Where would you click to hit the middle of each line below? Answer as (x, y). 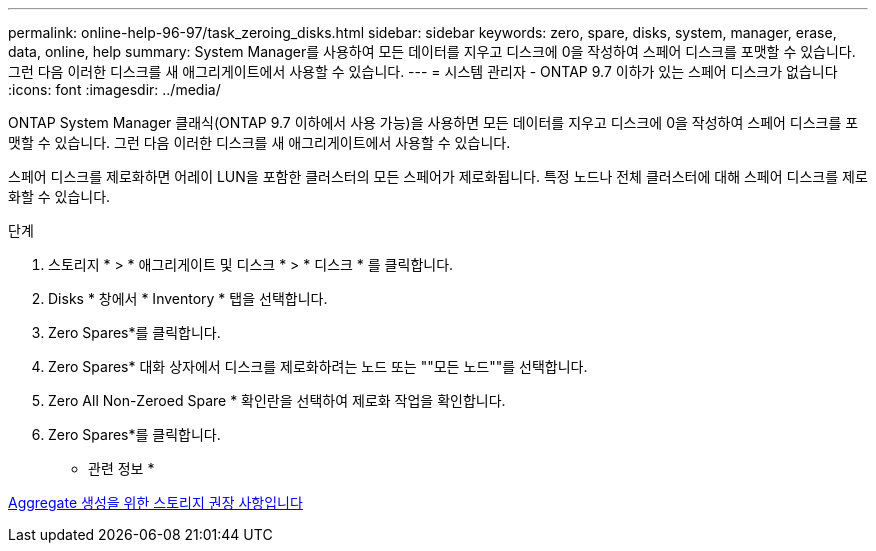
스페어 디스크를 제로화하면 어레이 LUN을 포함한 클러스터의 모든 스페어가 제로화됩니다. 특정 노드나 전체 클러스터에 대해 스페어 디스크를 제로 (438, 176)
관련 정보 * (121, 468)
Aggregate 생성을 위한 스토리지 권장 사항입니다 (155, 502)
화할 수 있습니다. (59, 196)
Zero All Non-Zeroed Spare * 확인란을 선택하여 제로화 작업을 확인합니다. (277, 400)
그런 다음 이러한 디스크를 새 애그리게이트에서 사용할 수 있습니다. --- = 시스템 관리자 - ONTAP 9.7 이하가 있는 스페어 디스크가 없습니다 (423, 71)
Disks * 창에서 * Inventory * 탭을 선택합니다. (188, 298)
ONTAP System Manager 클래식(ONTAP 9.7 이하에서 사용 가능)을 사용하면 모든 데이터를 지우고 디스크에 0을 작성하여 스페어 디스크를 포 (433, 122)
